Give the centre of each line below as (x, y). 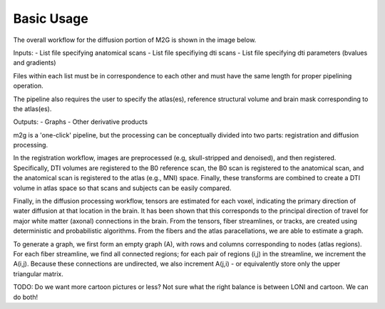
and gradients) (35, 63)
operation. (28, 86)
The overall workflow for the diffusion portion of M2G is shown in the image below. (135, 40)
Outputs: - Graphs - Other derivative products (81, 122)
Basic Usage (51, 19)
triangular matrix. (38, 273)
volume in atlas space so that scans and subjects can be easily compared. (122, 188)
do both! (26, 297)
